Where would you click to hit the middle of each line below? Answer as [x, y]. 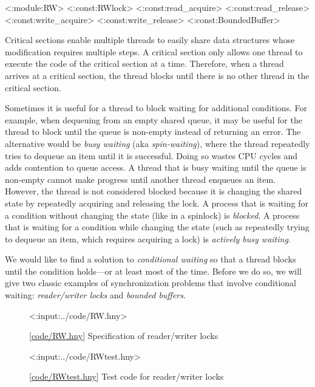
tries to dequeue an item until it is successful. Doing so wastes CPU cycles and [151, 155]
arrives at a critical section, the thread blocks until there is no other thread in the [157, 75]
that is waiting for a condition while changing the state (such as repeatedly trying [157, 227]
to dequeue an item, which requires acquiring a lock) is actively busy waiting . [148, 238]
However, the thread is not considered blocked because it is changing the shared [154, 191]
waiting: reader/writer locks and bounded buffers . [95, 295]
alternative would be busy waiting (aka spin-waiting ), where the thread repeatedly [157, 143]
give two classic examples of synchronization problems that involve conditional [151, 283]
